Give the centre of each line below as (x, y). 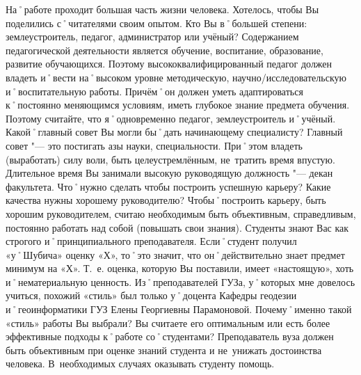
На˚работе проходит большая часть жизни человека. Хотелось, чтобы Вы (162, 9)
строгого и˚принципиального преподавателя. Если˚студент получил (151, 241)
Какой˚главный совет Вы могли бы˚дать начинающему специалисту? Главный (174, 132)
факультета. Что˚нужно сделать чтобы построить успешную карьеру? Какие (168, 186)
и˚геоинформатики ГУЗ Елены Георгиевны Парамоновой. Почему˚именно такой (179, 309)
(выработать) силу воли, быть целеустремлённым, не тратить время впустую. (170, 159)
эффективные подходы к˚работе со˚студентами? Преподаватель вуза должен (170, 336)
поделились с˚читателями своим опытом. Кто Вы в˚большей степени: (157, 23)
